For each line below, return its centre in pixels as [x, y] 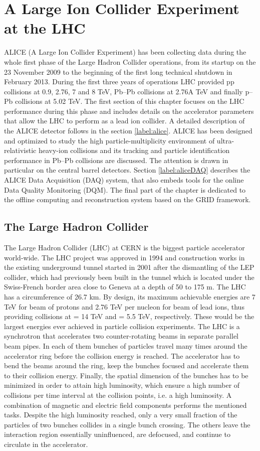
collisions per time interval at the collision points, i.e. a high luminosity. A [118, 395]
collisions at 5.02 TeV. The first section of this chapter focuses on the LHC [129, 101]
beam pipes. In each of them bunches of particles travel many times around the [126, 345]
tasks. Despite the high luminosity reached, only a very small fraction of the [121, 415]
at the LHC [45, 28]
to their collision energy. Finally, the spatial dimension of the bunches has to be [126, 375]
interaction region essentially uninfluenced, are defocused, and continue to [117, 434]
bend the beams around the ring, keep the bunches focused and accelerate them [126, 365]
